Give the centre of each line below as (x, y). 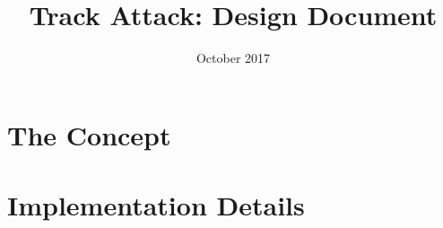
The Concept (89, 134)
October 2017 (233, 58)
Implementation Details (156, 205)
